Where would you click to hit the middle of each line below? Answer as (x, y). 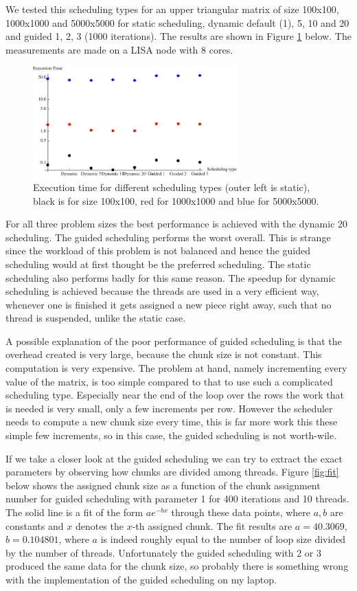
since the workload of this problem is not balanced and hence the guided (158, 250)
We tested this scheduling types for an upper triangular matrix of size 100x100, (172, 9)
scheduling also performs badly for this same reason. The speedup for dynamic (171, 277)
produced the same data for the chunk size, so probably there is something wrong (177, 566)
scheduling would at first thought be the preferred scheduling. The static (158, 264)
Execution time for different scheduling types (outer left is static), (172, 187)
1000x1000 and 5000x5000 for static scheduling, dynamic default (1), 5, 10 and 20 (177, 22)
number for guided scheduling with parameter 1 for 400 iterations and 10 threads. (177, 499)
